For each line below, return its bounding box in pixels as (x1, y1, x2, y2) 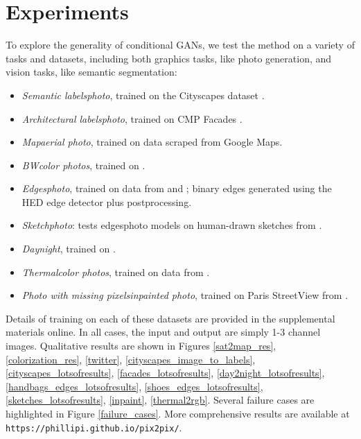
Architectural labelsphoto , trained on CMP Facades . (21, 111, 243, 126)
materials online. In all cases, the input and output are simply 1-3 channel (6, 325, 321, 339)
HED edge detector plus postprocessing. (21, 194, 192, 209)
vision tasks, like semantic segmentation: (6, 64, 177, 79)
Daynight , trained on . (21, 241, 116, 256)
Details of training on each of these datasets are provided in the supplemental (6, 311, 335, 325)
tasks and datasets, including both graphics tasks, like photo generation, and (6, 51, 332, 65)
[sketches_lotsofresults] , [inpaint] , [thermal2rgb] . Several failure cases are (6, 393, 315, 407)
